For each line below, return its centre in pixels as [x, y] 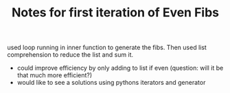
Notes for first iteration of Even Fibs [115, 13]
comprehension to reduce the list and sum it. [70, 55]
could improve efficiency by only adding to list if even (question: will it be [120, 68]
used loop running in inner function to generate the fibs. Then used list [107, 48]
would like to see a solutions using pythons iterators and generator [111, 83]
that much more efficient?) [55, 75]
